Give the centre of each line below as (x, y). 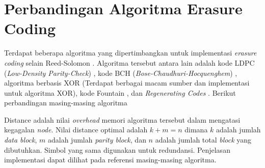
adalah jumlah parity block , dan (97, 140)
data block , (21, 140)
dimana (196, 130)
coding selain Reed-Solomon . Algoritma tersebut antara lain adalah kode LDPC (129, 62)
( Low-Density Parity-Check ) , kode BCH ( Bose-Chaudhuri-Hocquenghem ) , (121, 73)
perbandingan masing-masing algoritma (66, 103)
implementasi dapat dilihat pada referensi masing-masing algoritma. (110, 160)
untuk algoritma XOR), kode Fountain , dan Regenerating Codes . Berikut (120, 92)
